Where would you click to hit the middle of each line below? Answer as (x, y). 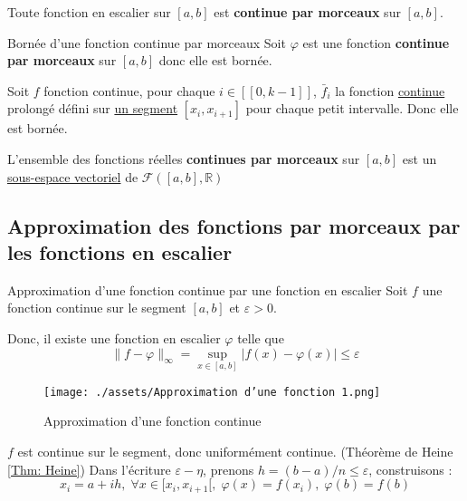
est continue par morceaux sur (307, 12)
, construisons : (410, 469)
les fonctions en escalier (120, 251)
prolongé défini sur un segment (93, 108)
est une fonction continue (376, 42)
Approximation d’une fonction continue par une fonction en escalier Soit (208, 289)
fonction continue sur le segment (97, 308)
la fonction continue (390, 90)
